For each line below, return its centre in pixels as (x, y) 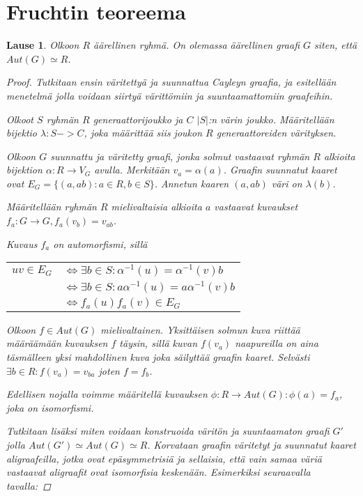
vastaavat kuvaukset (256, 207)
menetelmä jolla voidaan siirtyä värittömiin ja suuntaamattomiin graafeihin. (170, 95)
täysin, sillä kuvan (159, 343)
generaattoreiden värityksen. (276, 133)
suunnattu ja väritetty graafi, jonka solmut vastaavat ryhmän (180, 156)
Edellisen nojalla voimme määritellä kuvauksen (107, 394)
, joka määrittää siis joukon (143, 133)
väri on (287, 183)
